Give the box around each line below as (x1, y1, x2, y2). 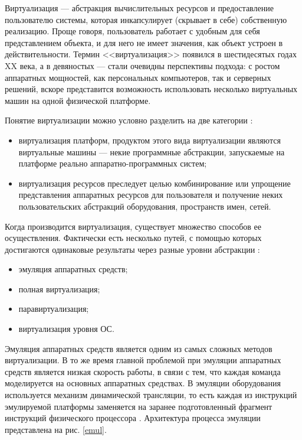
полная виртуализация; (18, 282, 100, 295)
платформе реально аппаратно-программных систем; (18, 157, 207, 170)
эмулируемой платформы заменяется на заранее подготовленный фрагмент (5, 400, 273, 412)
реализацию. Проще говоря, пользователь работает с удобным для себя (5, 25, 260, 37)
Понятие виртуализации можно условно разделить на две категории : (5, 114, 253, 126)
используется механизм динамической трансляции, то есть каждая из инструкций (5, 389, 297, 401)
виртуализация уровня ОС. (18, 322, 114, 335)
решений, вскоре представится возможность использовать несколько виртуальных (5, 83, 298, 95)
